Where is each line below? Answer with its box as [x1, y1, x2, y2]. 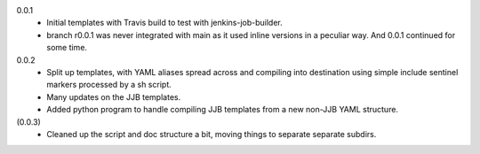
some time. [46, 42, 88, 53]
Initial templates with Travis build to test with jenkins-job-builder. [46, 18, 284, 28]
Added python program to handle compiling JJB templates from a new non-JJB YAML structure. [46, 104, 399, 115]
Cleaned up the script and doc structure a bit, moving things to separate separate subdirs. [46, 128, 377, 139]
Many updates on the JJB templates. [46, 91, 181, 102]
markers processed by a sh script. [46, 80, 172, 90]
